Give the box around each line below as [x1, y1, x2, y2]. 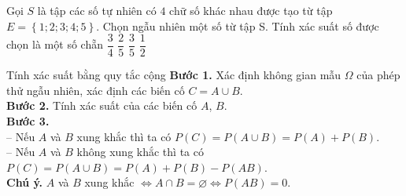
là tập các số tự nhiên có [37, 2, 157, 18]
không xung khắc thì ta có [76, 143, 204, 160]
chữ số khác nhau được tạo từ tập [169, 2, 333, 18]
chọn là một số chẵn [6, 36, 103, 53]
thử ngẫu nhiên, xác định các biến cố [6, 82, 185, 98]
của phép [356, 67, 400, 83]
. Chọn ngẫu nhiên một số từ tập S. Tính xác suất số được [96, 17, 379, 34]
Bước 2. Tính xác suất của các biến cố [6, 97, 197, 114]
